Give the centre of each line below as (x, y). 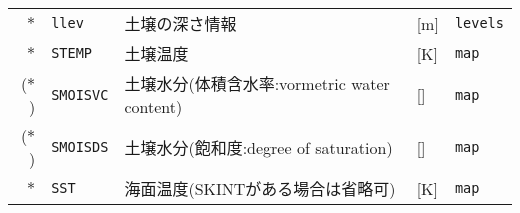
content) (153, 106)
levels (479, 23)
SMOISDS (80, 147)
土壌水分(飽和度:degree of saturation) (258, 147)
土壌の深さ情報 (180, 23)
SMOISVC (80, 94)
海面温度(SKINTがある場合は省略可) (260, 188)
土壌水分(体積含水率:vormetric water (257, 83)
